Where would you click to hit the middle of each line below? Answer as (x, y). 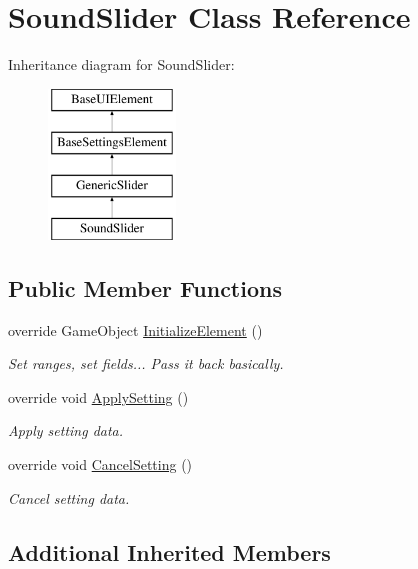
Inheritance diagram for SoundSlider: (121, 64)
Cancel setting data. (69, 497)
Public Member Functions (145, 287)
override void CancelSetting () (100, 464)
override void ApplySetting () (98, 396)
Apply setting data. (66, 430)
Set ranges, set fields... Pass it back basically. (146, 363)
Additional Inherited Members (169, 551)
